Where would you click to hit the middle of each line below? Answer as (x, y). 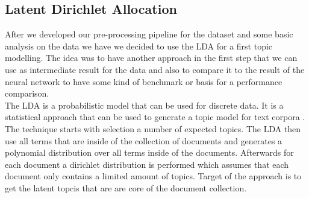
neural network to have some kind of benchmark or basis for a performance (144, 81)
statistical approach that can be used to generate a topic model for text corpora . (155, 117)
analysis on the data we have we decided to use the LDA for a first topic (139, 46)
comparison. (27, 93)
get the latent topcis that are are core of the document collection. (126, 187)
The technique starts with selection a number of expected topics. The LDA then (153, 128)
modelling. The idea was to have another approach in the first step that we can (151, 58)
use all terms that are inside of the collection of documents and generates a (144, 140)
